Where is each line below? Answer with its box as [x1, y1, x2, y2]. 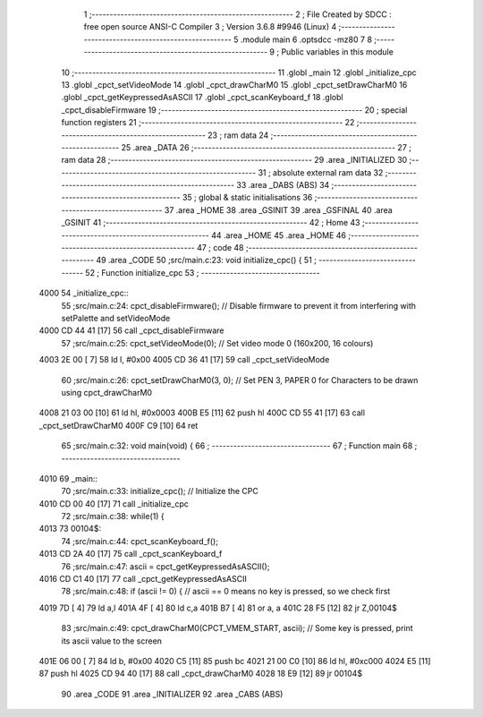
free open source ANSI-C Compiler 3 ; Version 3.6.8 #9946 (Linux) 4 [83, 21, 337, 32]
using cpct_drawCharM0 [61, 387, 152, 397]
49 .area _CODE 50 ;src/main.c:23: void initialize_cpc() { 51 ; [95, 255, 317, 266]
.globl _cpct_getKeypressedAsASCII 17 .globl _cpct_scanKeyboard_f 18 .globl [61, 92, 343, 103]
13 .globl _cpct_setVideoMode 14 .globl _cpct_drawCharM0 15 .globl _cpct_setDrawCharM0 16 [61, 79, 408, 90]
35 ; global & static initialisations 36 [182, 192, 313, 203]
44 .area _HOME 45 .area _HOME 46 [210, 229, 346, 241]
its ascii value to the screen [61, 636, 163, 646]
